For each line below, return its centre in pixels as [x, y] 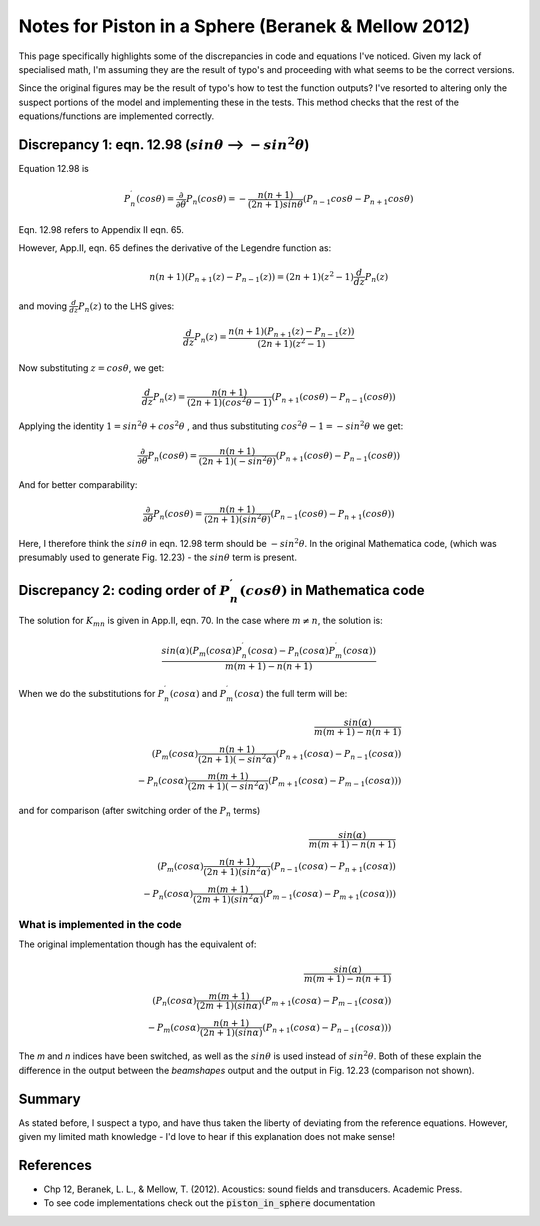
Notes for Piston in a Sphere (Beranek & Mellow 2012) [244, 26]
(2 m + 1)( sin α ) [229, 1005]
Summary [49, 1098]
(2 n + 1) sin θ [275, 204]
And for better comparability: [78, 484]
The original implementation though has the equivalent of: [137, 944]
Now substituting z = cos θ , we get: [91, 367]
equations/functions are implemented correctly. [116, 116]
